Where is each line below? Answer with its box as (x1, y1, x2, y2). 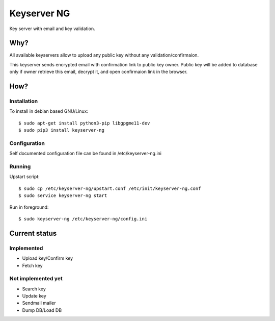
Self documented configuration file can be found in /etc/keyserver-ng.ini (9, 151, 161, 157)
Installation (9, 97, 38, 105)
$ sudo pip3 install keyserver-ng (18, 128, 104, 133)
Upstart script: (9, 174, 40, 180)
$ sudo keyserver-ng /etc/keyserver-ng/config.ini (18, 216, 148, 222)
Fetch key (22, 262, 43, 268)
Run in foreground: (9, 204, 49, 210)
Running (9, 163, 31, 170)
